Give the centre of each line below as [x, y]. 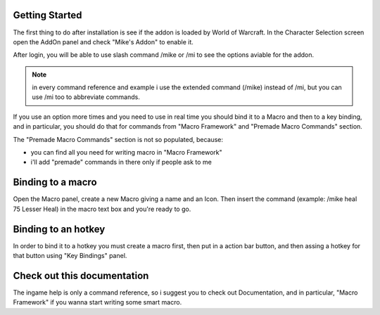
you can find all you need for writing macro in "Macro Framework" [126, 153]
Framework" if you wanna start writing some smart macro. [97, 302]
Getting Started [47, 15]
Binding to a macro [55, 182]
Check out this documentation [81, 275]
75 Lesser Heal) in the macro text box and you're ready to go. [102, 209]
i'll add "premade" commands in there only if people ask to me [121, 162]
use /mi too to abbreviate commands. [86, 97]
